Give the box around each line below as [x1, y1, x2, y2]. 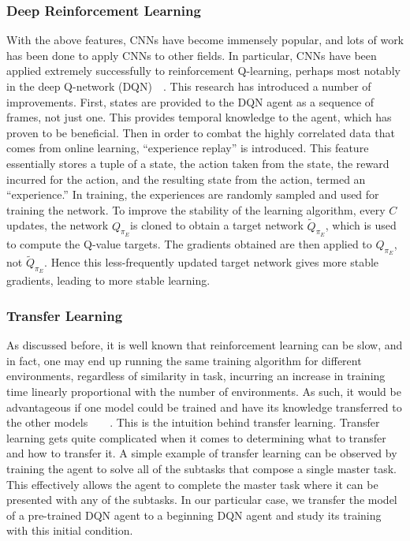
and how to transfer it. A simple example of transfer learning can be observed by [6, 445, 397, 461]
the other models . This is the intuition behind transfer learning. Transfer [6, 414, 380, 431]
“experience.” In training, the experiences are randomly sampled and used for [6, 186, 379, 203]
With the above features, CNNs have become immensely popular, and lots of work [6, 32, 404, 48]
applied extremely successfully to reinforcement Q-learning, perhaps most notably [6, 62, 401, 79]
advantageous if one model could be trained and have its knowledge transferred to [6, 398, 402, 415]
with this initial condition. [6, 522, 133, 539]
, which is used [325, 217, 397, 233]
